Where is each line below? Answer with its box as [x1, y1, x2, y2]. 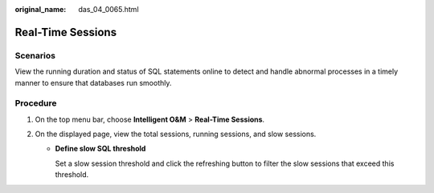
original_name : [14, 5, 67, 14]
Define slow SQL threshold [55, 144, 146, 154]
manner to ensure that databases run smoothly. [14, 78, 172, 87]
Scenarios [14, 50, 56, 61]
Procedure [14, 98, 57, 109]
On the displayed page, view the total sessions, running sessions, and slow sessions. [35, 129, 317, 139]
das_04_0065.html [78, 5, 140, 14]
